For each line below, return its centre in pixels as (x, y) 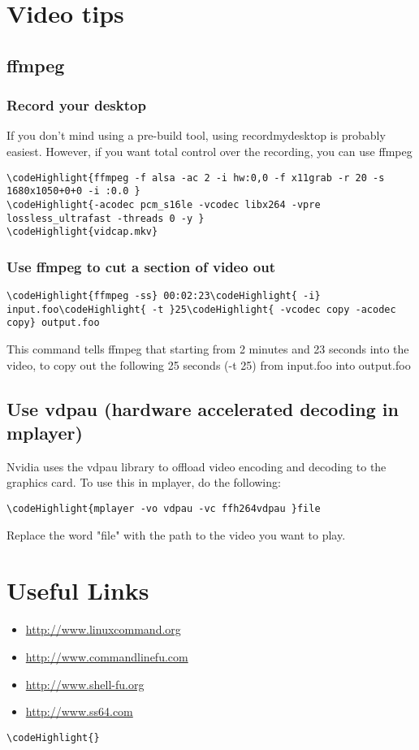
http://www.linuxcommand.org (103, 629)
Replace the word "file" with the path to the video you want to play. (176, 534)
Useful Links (78, 590)
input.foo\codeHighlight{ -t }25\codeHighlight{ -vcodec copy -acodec (201, 309)
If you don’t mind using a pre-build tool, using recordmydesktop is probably (196, 135)
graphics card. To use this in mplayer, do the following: (144, 482)
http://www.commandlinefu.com (107, 656)
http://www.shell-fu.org (85, 684)
